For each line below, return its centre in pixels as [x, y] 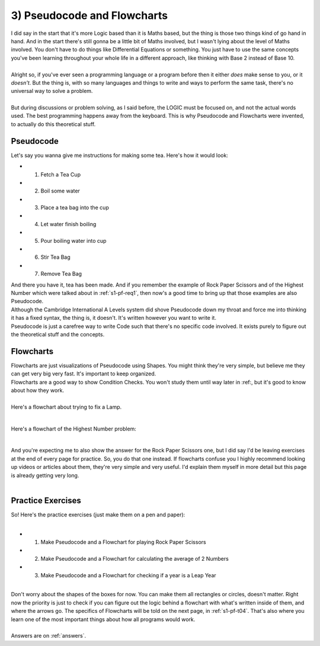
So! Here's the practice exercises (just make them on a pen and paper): [98, 515]
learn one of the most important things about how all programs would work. [103, 619]
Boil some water [60, 191]
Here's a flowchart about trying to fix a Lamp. [66, 407]
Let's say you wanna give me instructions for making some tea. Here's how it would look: [119, 155]
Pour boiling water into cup [73, 240]
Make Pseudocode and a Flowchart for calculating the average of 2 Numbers [135, 558]
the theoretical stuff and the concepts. [58, 334]
